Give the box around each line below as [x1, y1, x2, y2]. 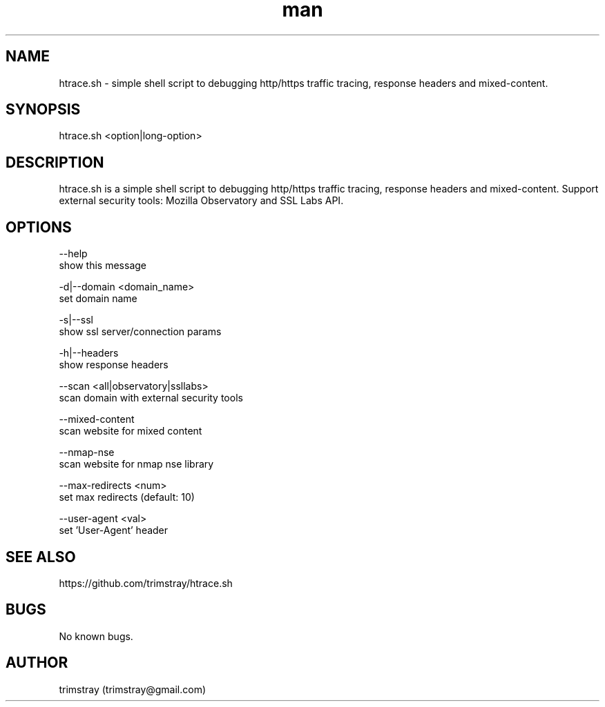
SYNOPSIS [6, 101, 81, 119]
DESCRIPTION [6, 153, 104, 171]
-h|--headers [59, 347, 119, 359]
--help [59, 248, 88, 260]
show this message [59, 259, 146, 272]
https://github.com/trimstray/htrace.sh [59, 577, 233, 589]
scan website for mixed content [59, 425, 202, 437]
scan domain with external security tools [59, 392, 243, 404]
